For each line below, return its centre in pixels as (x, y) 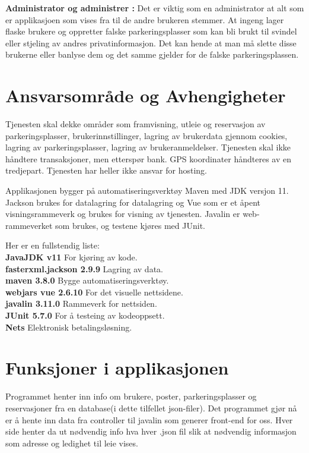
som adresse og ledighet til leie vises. (72, 443)
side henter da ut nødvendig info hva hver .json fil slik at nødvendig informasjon (151, 431)
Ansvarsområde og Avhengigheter (146, 95)
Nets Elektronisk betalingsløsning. (69, 327)
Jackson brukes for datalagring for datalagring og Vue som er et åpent (133, 202)
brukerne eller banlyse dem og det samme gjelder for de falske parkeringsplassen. (152, 54)
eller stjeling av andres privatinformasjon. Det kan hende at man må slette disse (151, 43)
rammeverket (29, 225)
